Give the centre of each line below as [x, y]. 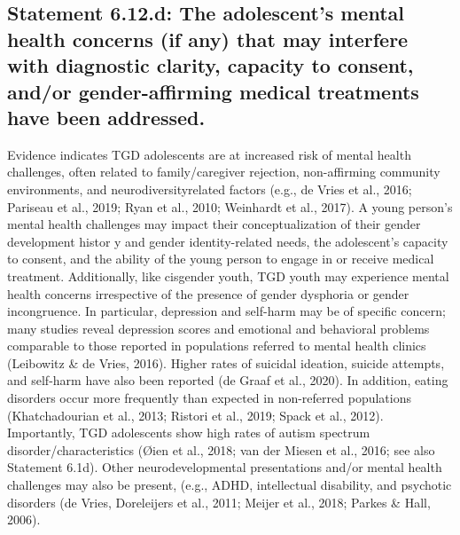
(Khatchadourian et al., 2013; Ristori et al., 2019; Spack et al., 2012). [195, 415]
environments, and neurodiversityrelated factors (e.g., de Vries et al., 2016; [210, 189]
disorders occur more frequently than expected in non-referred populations [209, 398]
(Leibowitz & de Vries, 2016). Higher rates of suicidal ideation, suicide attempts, [226, 362]
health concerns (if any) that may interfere [208, 39]
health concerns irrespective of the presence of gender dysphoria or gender [208, 293]
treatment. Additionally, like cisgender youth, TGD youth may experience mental [228, 275]
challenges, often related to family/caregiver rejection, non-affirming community [224, 172]
